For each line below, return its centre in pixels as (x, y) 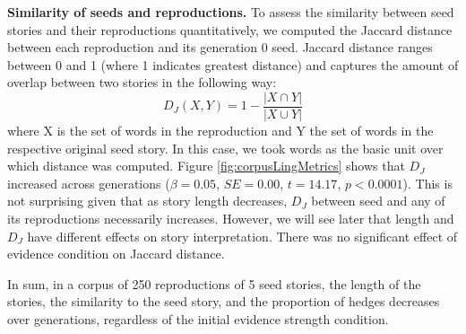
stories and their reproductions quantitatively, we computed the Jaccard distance (230, 29)
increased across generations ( (89, 183)
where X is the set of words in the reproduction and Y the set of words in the (220, 131)
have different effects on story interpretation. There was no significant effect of (242, 236)
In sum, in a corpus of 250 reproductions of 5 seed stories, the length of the (214, 283)
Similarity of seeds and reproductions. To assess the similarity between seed (231, 12)
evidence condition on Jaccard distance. (116, 254)
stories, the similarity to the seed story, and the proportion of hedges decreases (224, 301)
